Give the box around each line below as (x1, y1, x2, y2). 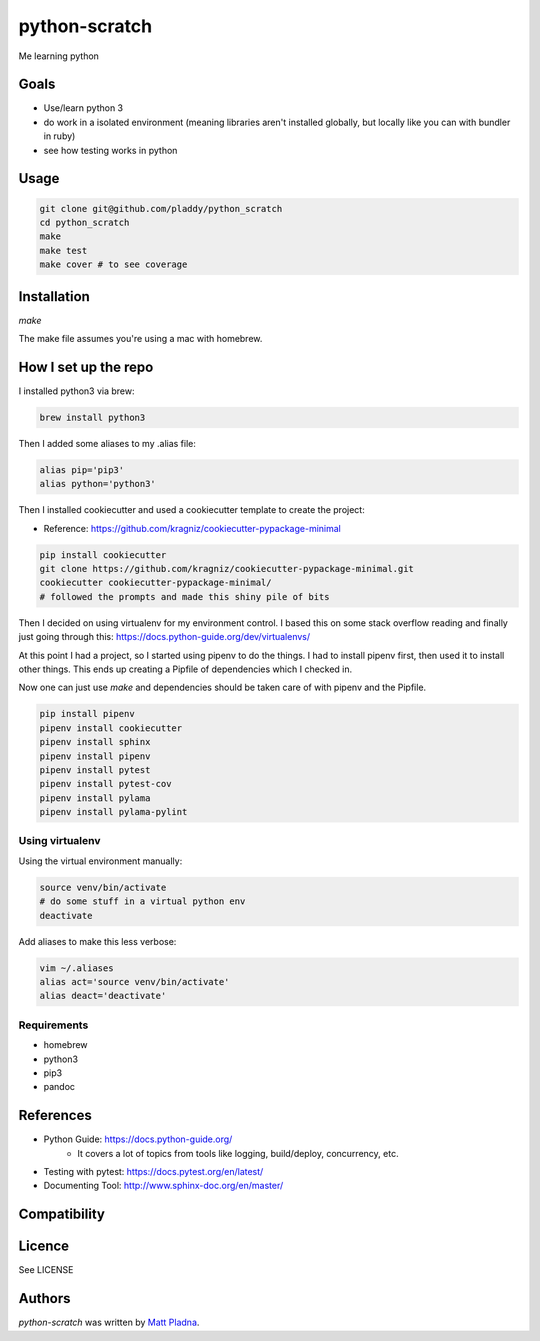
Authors (18, 1290, 71, 1307)
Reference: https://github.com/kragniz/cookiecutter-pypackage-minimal (43, 522, 342, 534)
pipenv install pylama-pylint (39, 806, 188, 818)
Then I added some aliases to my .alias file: (18, 437, 197, 449)
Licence (18, 1238, 70, 1255)
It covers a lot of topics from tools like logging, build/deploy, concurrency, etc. (77, 1147, 399, 1159)
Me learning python (18, 50, 100, 62)
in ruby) (43, 130, 76, 142)
